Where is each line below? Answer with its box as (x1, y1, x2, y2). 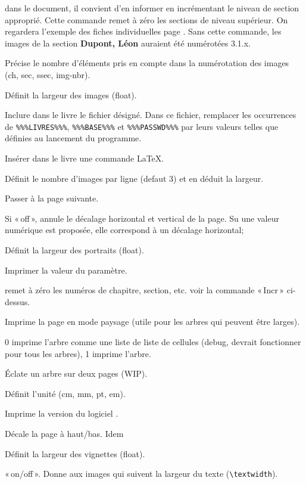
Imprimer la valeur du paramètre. (5, 263, 127, 276)
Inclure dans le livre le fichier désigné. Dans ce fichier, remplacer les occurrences (5, 108, 296, 121)
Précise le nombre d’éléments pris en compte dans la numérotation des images (5, 57, 289, 69)
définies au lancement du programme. (5, 132, 142, 144)
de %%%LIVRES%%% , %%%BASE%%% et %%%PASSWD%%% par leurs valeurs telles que (5, 120, 279, 132)
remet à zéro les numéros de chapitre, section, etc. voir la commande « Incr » (5, 284, 285, 296)
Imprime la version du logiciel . (5, 407, 118, 420)
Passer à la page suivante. (5, 192, 99, 204)
